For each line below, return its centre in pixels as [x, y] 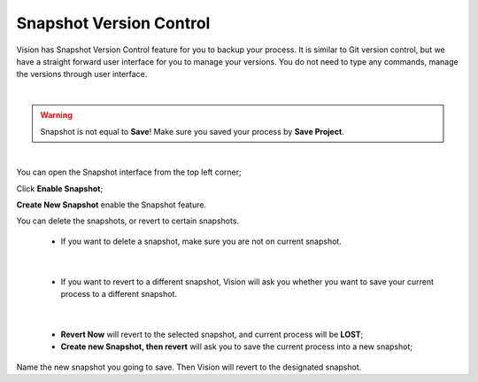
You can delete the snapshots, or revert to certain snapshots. [127, 221]
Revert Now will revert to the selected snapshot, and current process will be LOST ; [212, 334]
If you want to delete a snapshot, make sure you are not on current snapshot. [201, 241]
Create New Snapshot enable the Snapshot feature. [112, 205]
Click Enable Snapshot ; [60, 188]
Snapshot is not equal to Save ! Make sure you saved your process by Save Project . [192, 131]
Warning [56, 115]
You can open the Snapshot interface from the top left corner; [129, 172]
